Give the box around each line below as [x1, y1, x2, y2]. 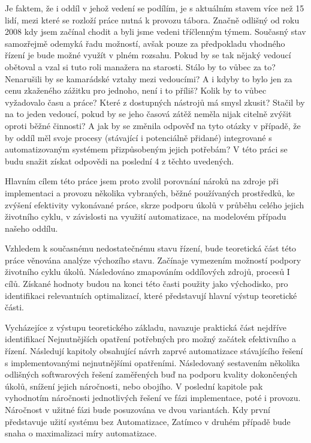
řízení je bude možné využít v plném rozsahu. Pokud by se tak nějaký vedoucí [5, 49, 291, 61]
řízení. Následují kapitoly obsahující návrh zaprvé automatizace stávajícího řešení [5, 345, 303, 357]
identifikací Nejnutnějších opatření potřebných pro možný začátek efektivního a [5, 333, 296, 345]
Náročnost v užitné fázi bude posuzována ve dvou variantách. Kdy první [5, 403, 270, 415]
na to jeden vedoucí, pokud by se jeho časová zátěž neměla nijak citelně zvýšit [5, 107, 292, 120]
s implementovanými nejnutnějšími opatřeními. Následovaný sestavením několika [5, 356, 300, 369]
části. [5, 301, 24, 313]
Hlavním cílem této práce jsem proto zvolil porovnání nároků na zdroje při [5, 175, 279, 187]
